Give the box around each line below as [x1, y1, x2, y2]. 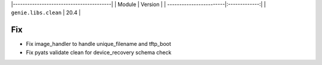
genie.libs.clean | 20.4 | [11, 9, 81, 16]
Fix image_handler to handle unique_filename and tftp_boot [26, 41, 171, 48]
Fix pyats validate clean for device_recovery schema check [26, 48, 172, 56]
